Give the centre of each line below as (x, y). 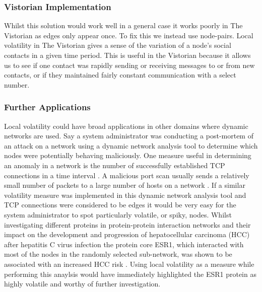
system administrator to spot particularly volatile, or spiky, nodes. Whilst (118, 214)
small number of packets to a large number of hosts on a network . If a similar (125, 185)
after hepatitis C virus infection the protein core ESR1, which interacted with (124, 244)
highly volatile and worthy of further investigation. (82, 284)
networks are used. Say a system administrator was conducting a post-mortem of (129, 136)
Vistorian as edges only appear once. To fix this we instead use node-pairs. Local (129, 35)
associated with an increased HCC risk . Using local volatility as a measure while (129, 264)
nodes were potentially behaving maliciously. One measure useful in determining (128, 155)
